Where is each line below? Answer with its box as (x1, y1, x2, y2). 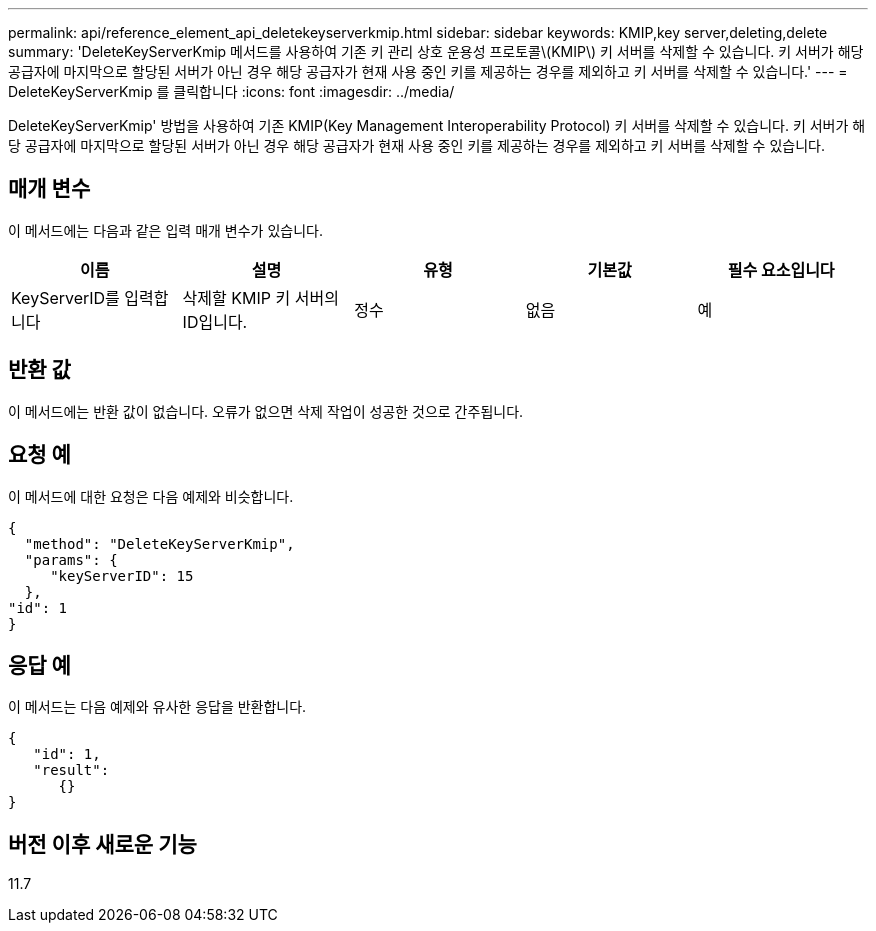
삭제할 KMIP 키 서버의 (182, 287, 339, 308)
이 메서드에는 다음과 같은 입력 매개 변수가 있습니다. (8, 221, 323, 239)
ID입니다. (182, 311, 248, 332)
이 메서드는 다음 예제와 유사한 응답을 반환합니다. (8, 698, 307, 716)
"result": (33, 762, 110, 779)
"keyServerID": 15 (50, 567, 194, 584)
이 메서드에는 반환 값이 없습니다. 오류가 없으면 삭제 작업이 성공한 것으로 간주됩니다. (8, 402, 524, 420)
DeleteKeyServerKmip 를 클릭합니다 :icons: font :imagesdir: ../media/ (8, 83, 455, 100)
